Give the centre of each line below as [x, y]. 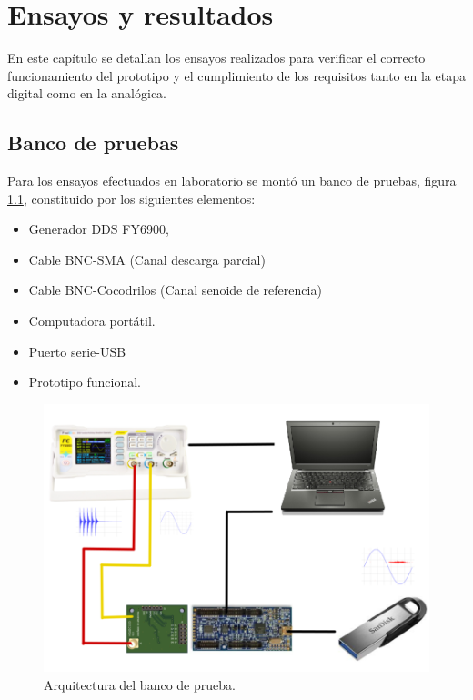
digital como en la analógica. [87, 93]
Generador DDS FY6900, [99, 229]
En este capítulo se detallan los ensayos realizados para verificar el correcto [216, 58]
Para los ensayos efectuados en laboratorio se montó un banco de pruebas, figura [232, 181]
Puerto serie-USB [77, 351]
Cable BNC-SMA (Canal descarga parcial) [147, 259]
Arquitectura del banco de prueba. [140, 684]
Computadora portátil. [92, 321]
